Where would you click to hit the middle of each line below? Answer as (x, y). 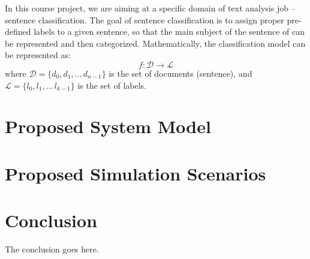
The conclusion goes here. (52, 249)
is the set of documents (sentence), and (180, 73)
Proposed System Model (108, 126)
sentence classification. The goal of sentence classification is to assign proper (145, 19)
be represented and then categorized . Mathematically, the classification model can (155, 43)
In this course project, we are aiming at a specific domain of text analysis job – (150, 8)
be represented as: (38, 55)
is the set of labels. (112, 85)
